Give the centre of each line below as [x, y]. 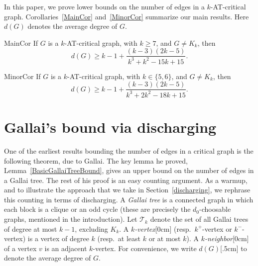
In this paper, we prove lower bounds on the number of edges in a [104, 6]
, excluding [91, 228]
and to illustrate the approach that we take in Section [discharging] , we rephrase [127, 190]
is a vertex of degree [58, 238]
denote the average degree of [48, 258]
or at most [165, 238]
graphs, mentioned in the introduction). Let [71, 219]
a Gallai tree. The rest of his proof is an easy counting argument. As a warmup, [126, 180]
